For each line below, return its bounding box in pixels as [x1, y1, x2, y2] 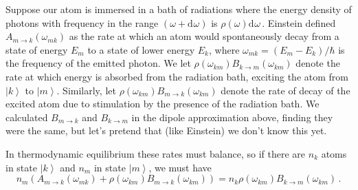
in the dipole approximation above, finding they [131, 109, 333, 124]
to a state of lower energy [87, 42, 195, 56]
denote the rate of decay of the [221, 83, 350, 97]
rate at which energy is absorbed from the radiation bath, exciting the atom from [5, 69, 348, 83]
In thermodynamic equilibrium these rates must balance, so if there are [5, 146, 306, 160]
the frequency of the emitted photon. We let [5, 56, 191, 70]
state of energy [5, 42, 68, 56]
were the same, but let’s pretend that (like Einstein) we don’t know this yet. [5, 123, 327, 138]
